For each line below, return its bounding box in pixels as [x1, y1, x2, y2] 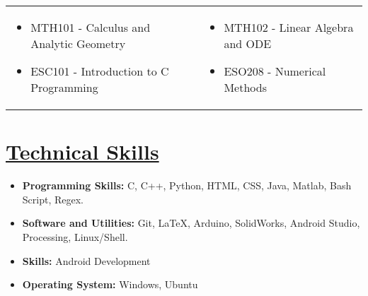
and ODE [224, 35, 272, 52]
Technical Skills [6, 137, 159, 166]
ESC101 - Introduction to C [30, 63, 169, 79]
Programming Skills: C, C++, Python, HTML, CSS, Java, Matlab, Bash [22, 178, 352, 193]
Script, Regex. [22, 191, 84, 206]
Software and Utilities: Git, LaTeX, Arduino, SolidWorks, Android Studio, [22, 215, 360, 230]
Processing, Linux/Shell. [22, 229, 128, 244]
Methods [224, 79, 267, 95]
